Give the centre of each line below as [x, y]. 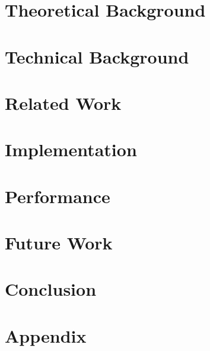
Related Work [63, 102]
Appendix [46, 335]
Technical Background [97, 56]
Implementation [71, 149]
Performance [58, 196]
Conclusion [51, 289]
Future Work [59, 243]
